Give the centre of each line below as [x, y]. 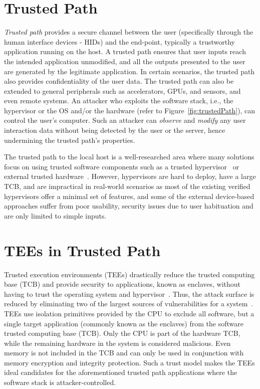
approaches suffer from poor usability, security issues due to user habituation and [129, 206]
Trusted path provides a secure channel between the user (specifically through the [129, 32]
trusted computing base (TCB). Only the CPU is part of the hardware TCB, [122, 333]
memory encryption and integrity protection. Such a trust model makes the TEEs [129, 362]
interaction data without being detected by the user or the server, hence [115, 130]
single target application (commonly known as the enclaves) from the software [124, 323]
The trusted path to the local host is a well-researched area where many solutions [129, 157]
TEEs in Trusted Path [82, 250]
